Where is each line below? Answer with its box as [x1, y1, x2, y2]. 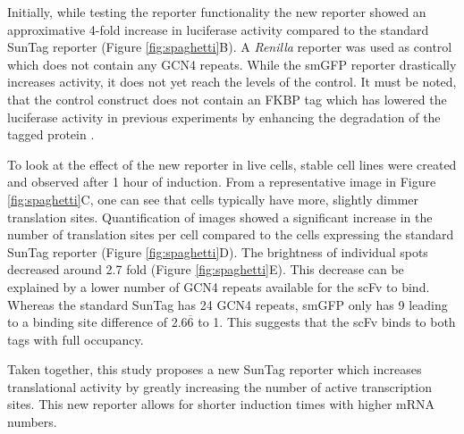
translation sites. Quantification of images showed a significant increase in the [7, 207, 433, 226]
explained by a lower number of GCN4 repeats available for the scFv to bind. [7, 277, 430, 296]
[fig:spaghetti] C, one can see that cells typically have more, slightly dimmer [7, 189, 419, 208]
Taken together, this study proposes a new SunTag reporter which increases [7, 360, 422, 379]
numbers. [7, 413, 57, 431]
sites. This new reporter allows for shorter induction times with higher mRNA [7, 395, 435, 413]
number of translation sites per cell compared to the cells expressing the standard [7, 225, 454, 244]
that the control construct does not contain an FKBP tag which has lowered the [7, 89, 447, 108]
